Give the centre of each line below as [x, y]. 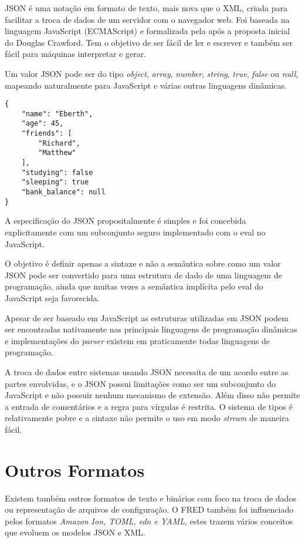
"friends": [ [47, 134]
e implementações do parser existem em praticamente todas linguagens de [138, 340]
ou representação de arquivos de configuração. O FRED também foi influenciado [149, 509]
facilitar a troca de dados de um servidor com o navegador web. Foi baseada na [147, 19]
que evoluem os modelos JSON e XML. [75, 532]
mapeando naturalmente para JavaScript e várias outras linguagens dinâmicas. [146, 85]
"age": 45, [43, 124]
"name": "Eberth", [57, 114]
